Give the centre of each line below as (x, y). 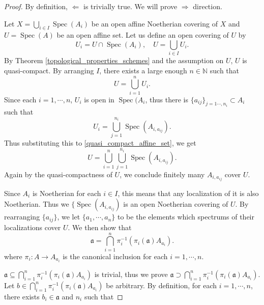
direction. (208, 6)
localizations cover (33, 227)
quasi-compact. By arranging (49, 70)
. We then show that (100, 227)
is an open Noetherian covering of (176, 204)
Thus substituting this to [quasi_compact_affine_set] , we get (100, 143)
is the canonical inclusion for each (115, 256)
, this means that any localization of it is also (188, 193)
